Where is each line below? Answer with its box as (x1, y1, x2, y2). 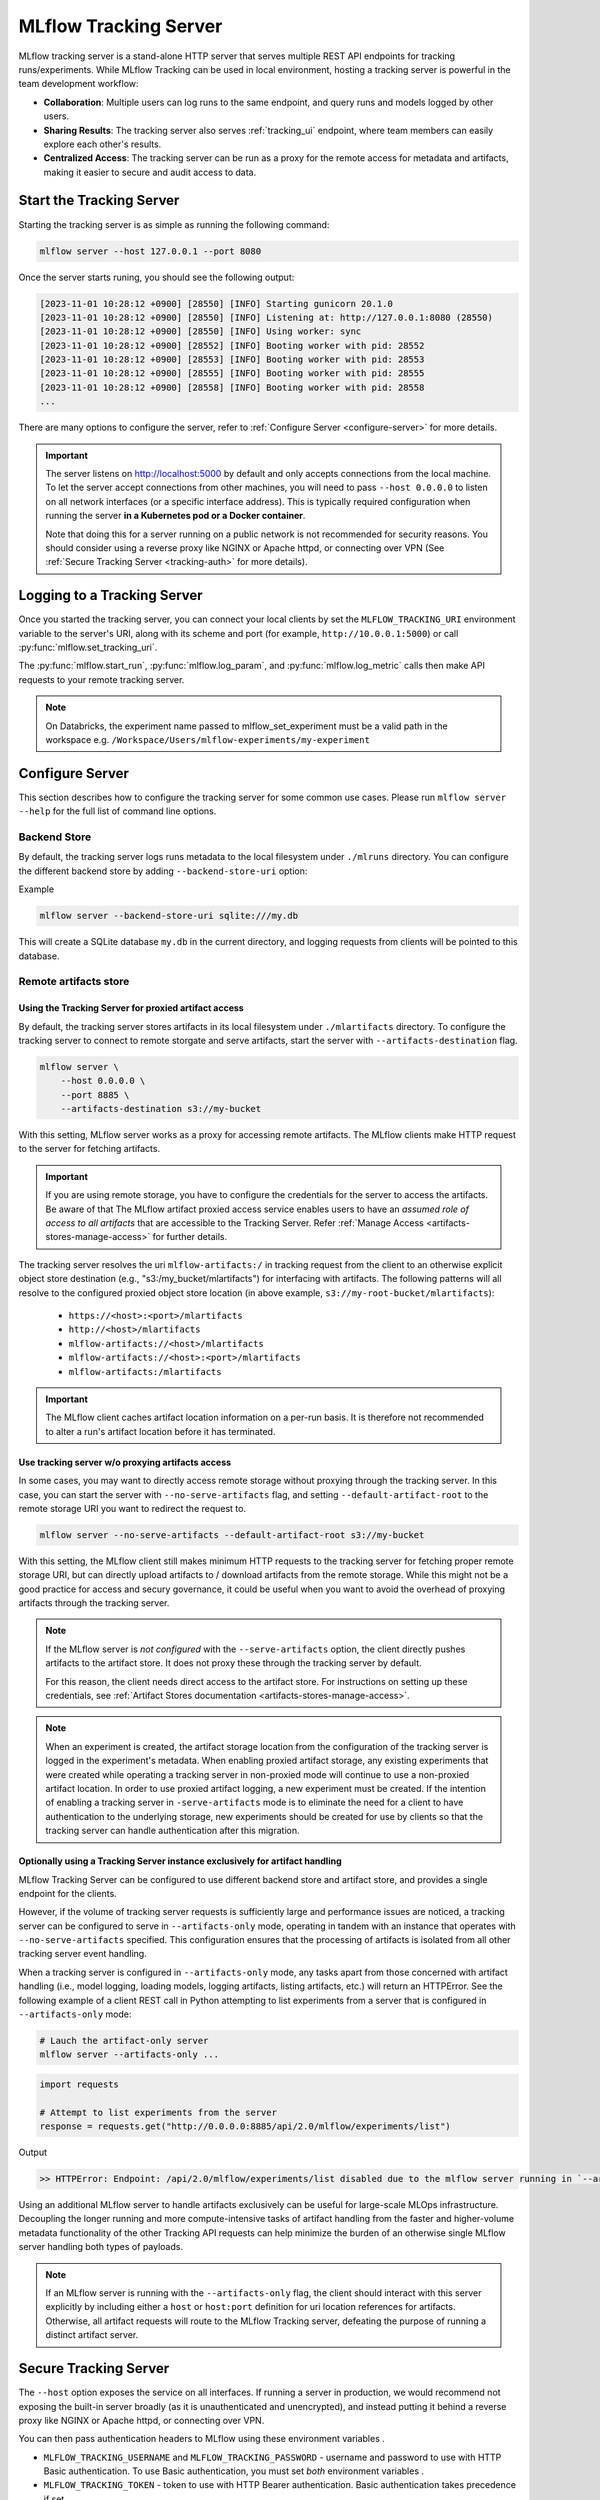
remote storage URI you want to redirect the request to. (18, 1502, 247, 1514)
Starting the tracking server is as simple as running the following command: (18, 218, 330, 230)
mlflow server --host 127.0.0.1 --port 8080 (39, 245, 262, 257)
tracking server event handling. (18, 1948, 147, 1960)
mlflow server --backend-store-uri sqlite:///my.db (39, 910, 299, 922)
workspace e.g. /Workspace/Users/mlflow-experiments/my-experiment (45, 734, 370, 746)
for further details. (152, 1231, 228, 1243)
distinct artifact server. (45, 2329, 139, 2341)
